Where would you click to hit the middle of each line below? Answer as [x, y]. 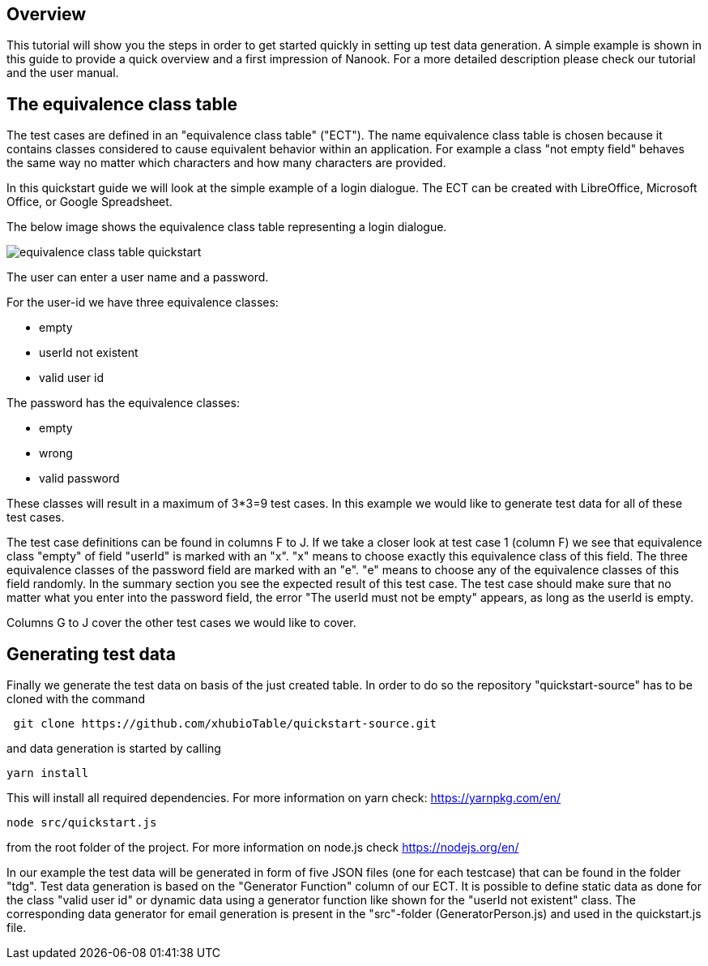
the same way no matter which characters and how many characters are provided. [226, 163]
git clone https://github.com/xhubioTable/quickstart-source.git [225, 724]
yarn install [48, 773]
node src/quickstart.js [82, 823]
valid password [79, 479]
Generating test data [91, 654]
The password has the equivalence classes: [123, 403]
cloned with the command [76, 699]
